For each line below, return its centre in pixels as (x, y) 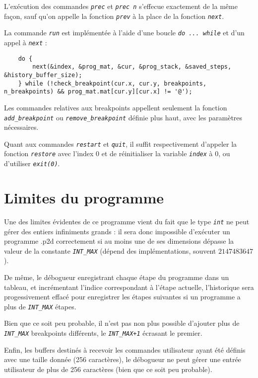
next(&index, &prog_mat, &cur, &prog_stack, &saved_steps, (132, 67)
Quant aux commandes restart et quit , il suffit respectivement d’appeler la (121, 143)
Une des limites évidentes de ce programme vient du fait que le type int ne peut (127, 221)
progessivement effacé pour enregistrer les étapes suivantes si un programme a (122, 297)
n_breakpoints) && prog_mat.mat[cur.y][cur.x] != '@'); (98, 92)
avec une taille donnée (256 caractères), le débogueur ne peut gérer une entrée (123, 359)
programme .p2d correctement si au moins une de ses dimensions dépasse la (119, 241)
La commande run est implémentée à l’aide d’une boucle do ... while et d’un (124, 33)
